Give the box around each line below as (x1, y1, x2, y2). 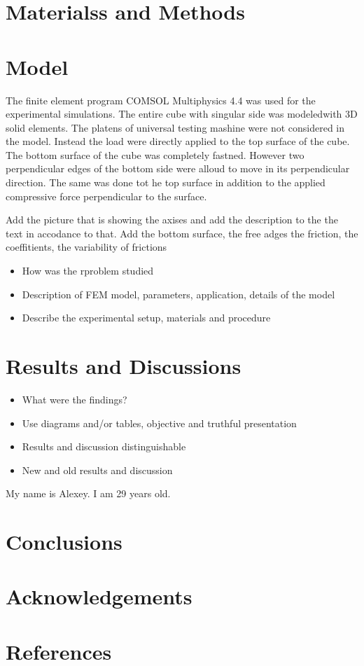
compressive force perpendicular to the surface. (6, 188, 207, 203)
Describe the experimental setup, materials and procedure (22, 310, 271, 325)
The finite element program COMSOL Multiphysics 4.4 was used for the (6, 92, 316, 107)
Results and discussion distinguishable (22, 439, 186, 454)
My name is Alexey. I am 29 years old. (6, 486, 171, 501)
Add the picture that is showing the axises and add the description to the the (6, 212, 338, 227)
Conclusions (6, 527, 122, 556)
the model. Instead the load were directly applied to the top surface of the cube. (6, 134, 350, 148)
